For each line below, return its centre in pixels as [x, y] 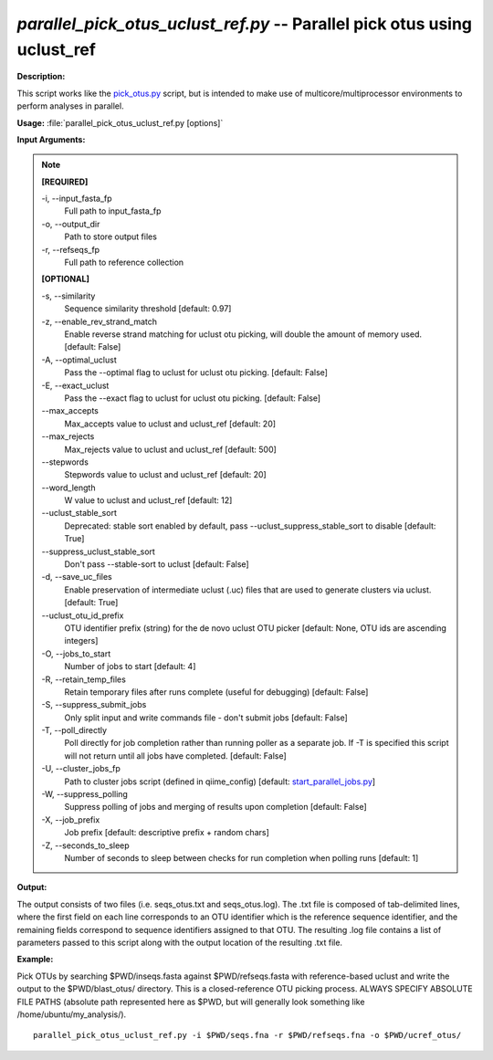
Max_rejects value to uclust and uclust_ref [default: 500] [171, 449]
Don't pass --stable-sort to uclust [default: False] [157, 564]
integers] [81, 641]
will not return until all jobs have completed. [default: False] [175, 756]
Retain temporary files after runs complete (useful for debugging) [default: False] [216, 692]
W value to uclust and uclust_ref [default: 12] [148, 500]
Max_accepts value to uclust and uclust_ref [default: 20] [170, 424]
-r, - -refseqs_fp [71, 249]
